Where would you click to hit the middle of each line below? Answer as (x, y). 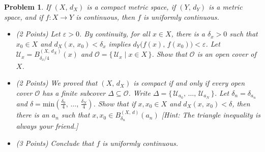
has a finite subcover (74, 92)
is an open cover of (227, 54)
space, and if (24, 16)
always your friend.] (47, 126)
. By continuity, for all (114, 34)
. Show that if (114, 103)
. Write (139, 92)
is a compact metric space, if (131, 7)
